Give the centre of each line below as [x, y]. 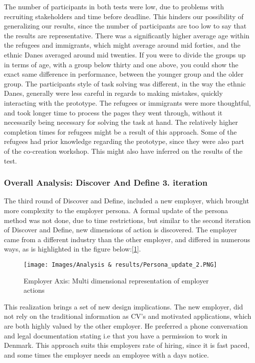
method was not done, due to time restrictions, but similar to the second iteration [127, 220]
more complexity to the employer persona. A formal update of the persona [116, 210]
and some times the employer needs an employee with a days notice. [107, 354]
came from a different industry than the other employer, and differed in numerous [127, 239]
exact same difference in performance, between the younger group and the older [124, 74]
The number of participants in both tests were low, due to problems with [114, 6]
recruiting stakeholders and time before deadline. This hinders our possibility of [124, 16]
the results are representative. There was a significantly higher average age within [127, 35]
